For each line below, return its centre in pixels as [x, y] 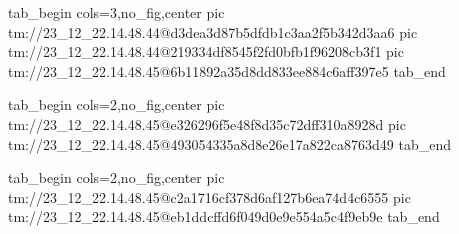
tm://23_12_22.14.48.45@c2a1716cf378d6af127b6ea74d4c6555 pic [209, 196]
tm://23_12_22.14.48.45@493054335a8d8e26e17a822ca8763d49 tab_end [229, 143]
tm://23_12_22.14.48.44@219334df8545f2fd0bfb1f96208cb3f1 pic [206, 51]
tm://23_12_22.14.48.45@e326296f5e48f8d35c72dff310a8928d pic [207, 123]
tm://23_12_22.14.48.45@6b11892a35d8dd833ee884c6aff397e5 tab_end [227, 70]
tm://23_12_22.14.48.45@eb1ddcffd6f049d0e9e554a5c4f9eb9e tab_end [224, 216]
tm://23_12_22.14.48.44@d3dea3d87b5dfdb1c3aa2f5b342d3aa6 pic [213, 31]
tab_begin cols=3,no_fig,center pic [116, 12]
